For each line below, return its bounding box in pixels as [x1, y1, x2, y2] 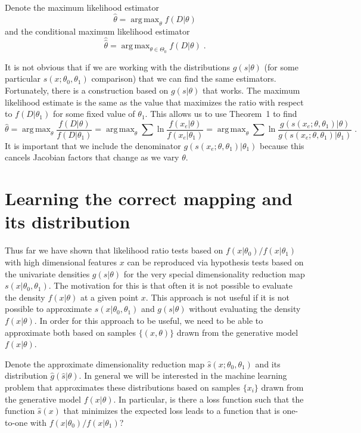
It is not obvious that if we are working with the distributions [5, 60, 231, 73]
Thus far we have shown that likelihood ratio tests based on [5, 244, 223, 256]
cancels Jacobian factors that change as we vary [5, 151, 179, 163]
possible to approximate [5, 302, 92, 315]
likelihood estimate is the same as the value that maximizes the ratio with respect [5, 95, 304, 108]
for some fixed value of [52, 107, 135, 120]
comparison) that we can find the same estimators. [91, 72, 276, 85]
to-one [5, 416, 28, 428]
